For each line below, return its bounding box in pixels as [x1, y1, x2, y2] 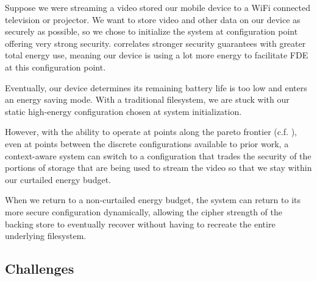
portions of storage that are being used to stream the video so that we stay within [5, 161, 312, 174]
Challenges [5, 259, 74, 278]
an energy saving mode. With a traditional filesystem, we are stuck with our [5, 93, 290, 106]
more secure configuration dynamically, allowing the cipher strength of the [5, 205, 282, 218]
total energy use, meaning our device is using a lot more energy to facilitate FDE [5, 49, 308, 61]
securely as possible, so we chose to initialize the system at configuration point [5, 25, 298, 38]
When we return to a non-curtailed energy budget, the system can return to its [5, 193, 301, 206]
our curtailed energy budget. [5, 173, 111, 186]
